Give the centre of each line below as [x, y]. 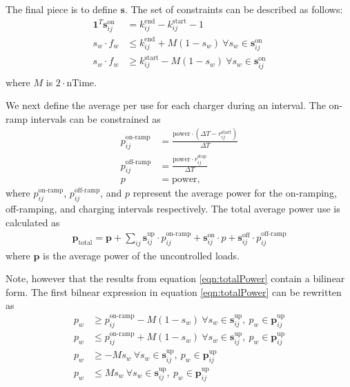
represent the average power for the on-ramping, [235, 193]
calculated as [33, 222]
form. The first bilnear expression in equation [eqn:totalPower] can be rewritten [174, 291]
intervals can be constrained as [96, 118]
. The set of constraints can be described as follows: [234, 9]
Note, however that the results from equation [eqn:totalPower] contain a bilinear [175, 278]
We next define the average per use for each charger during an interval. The [166, 105]
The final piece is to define [61, 9]
